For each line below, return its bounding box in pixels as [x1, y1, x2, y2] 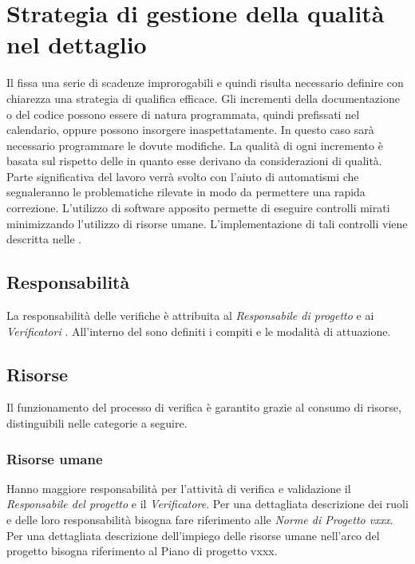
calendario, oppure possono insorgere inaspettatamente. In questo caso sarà [6, 121, 374, 138]
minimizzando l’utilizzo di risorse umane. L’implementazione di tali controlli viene [6, 215, 408, 231]
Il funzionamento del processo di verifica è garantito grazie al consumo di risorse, [6, 399, 401, 416]
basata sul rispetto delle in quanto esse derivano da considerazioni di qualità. [6, 152, 382, 169]
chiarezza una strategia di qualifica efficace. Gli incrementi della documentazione [6, 89, 400, 106]
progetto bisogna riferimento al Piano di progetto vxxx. [6, 542, 278, 559]
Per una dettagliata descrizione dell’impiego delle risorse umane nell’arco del [6, 527, 380, 543]
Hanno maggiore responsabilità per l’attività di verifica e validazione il [6, 479, 351, 496]
